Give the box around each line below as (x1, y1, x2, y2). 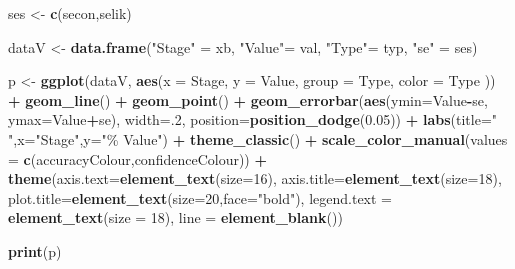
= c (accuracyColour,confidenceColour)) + (8, 148, 268, 169)
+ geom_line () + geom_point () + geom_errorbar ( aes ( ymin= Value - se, (8, 89, 488, 110)
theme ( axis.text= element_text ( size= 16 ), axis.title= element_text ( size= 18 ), (8, 168, 502, 189)
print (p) (8, 240, 62, 261)
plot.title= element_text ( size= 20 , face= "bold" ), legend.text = (8, 187, 393, 208)
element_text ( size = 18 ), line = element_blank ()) (8, 207, 343, 228)
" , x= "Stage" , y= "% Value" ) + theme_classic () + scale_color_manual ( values (8, 128, 508, 149)
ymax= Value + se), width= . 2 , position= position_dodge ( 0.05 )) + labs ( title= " (8, 109, 498, 130)
